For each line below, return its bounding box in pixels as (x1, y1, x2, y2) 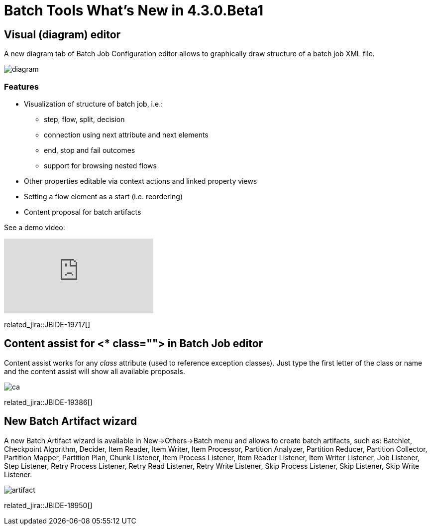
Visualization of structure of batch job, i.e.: (24, 99, 163, 108)
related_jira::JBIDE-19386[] (4, 397, 93, 406)
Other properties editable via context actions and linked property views (24, 176, 257, 185)
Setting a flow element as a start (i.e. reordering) (24, 192, 183, 201)
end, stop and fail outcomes (44, 145, 135, 154)
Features (4, 81, 39, 92)
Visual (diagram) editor (4, 28, 121, 41)
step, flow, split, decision (44, 115, 125, 124)
